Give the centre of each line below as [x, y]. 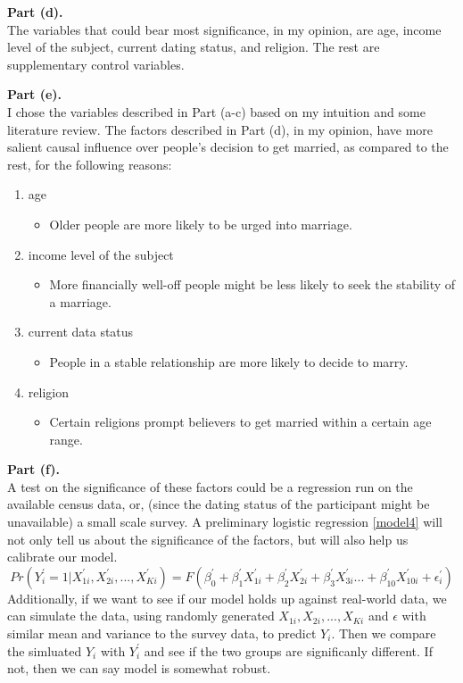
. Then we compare [384, 633]
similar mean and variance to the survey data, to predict [162, 633]
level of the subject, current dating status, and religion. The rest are [194, 47]
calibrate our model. [62, 557]
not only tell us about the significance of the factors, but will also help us [208, 539]
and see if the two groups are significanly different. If [288, 650]
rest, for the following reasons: [90, 164]
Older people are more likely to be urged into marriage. [201, 224]
